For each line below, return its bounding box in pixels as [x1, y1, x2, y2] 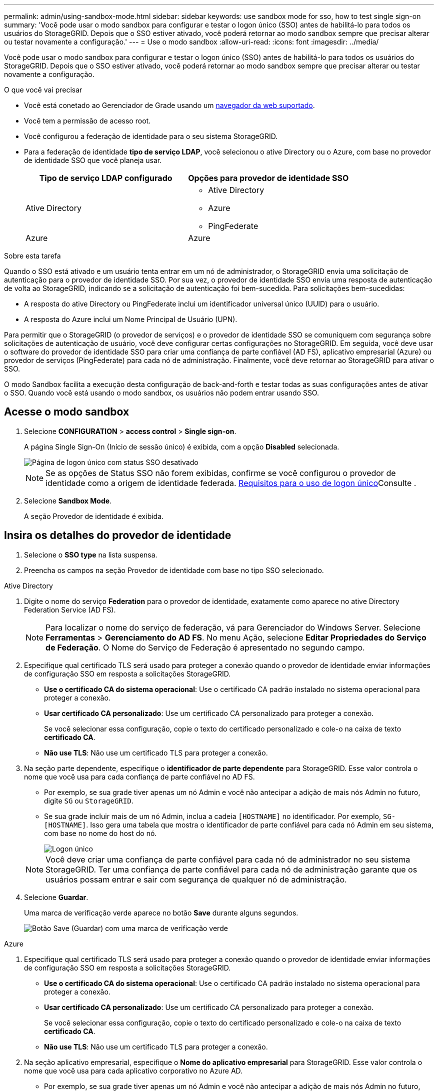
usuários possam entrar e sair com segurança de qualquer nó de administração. [45, 874, 347, 884]
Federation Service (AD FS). [24, 605, 116, 614]
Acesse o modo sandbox [4, 405, 129, 418]
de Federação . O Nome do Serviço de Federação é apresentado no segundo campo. [45, 642, 365, 652]
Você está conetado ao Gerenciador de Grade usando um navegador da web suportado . [24, 101, 315, 109]
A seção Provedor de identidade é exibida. [24, 511, 164, 520]
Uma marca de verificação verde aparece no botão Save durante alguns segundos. [24, 908, 298, 917]
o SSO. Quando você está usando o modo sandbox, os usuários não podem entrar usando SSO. [4, 388, 319, 397]
